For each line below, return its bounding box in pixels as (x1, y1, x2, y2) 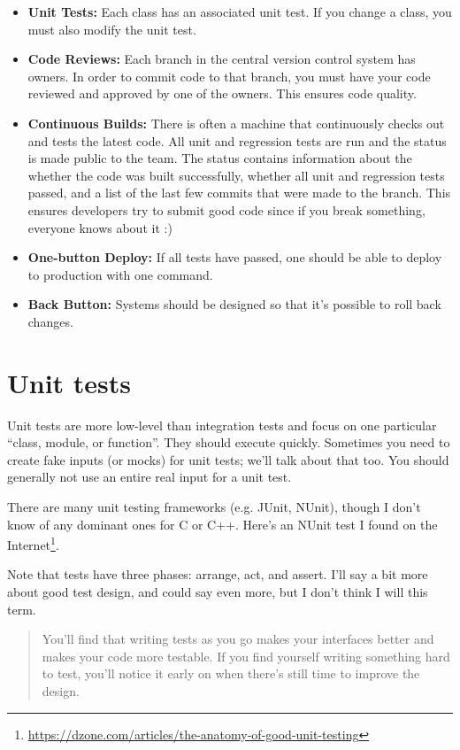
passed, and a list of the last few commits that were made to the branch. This (27, 183, 451, 202)
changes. (27, 312, 73, 330)
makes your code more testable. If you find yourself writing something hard (42, 646, 450, 665)
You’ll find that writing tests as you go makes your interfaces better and (42, 630, 434, 648)
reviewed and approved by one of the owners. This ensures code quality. (27, 84, 417, 103)
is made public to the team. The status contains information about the (27, 149, 412, 167)
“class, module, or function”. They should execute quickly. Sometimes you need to (7, 433, 450, 452)
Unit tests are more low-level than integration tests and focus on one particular (7, 415, 437, 434)
